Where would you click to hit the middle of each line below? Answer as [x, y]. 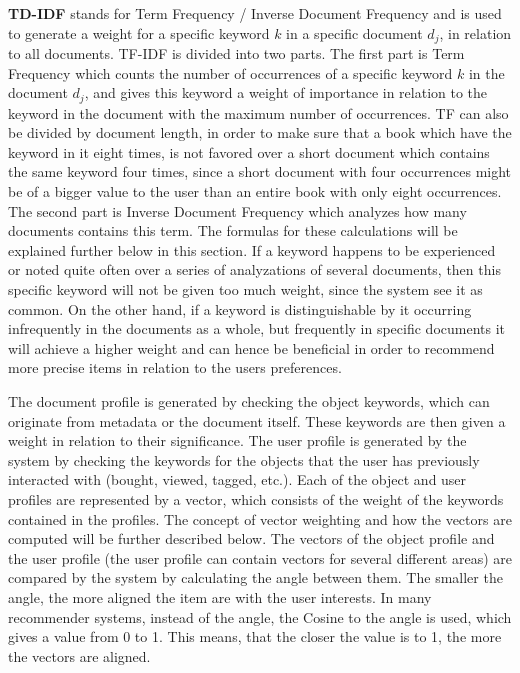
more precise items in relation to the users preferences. [175, 367]
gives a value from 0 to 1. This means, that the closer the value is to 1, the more [255, 636]
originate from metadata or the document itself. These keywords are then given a [257, 420]
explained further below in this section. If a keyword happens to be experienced [252, 249]
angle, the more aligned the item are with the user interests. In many [220, 596]
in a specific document [354, 32]
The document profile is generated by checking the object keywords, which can [249, 401]
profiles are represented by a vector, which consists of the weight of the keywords [256, 498]
